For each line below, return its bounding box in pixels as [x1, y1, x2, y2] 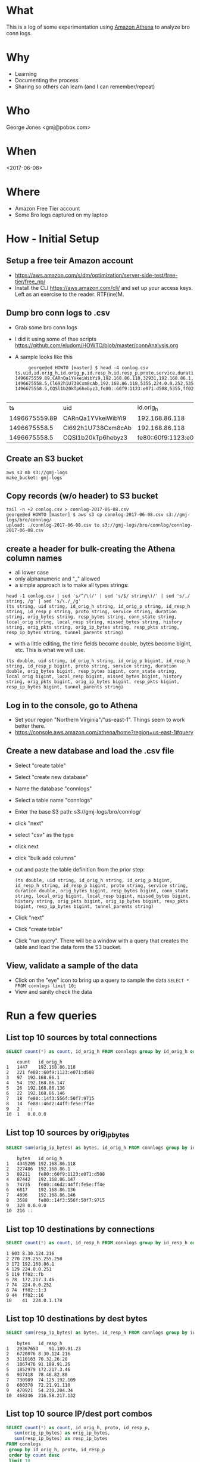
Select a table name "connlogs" [14, 796, 93, 803]
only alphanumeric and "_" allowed [14, 575, 101, 582]
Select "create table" [14, 762, 67, 769]
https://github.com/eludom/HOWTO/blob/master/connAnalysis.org [14, 341, 179, 349]
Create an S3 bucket [6, 454, 83, 464]
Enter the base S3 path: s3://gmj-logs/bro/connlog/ [14, 808, 141, 815]
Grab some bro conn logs [14, 323, 77, 331]
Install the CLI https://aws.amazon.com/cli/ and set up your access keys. [14, 284, 193, 291]
